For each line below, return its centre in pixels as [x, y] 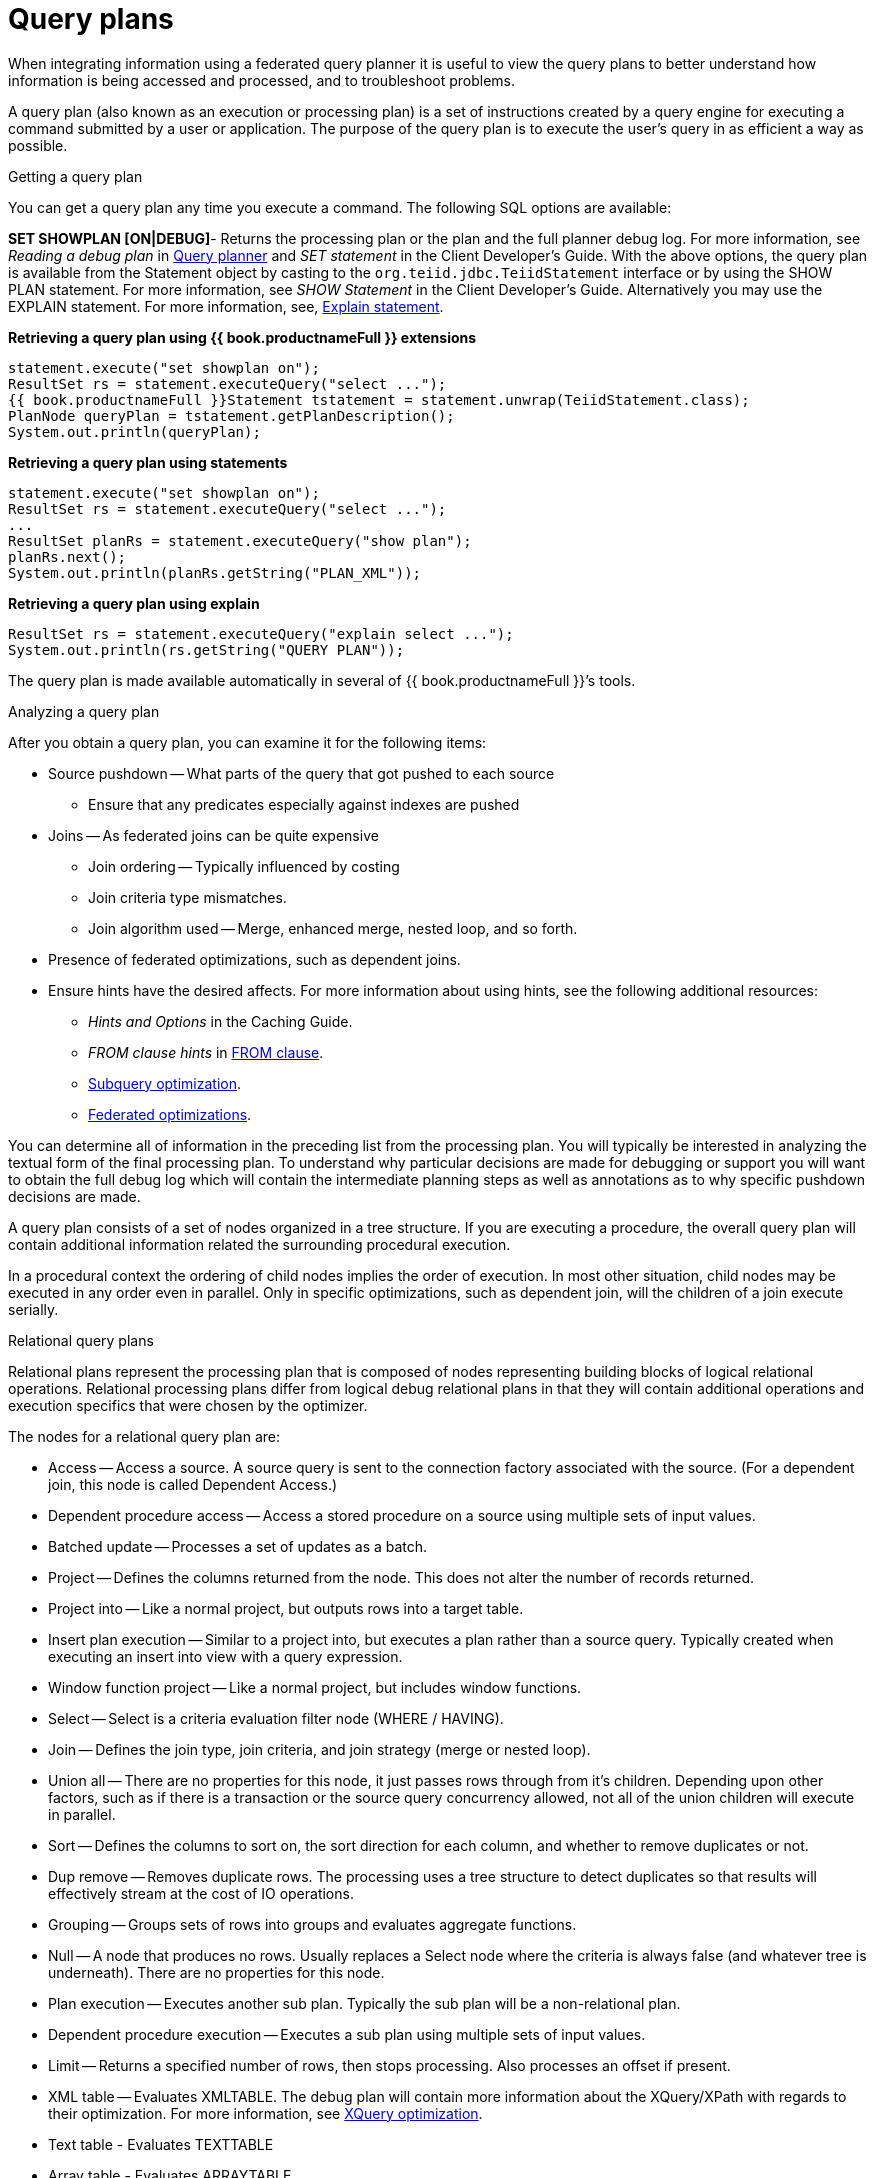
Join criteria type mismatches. [187, 897]
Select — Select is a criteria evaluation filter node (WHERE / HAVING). [276, 1718]
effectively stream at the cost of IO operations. [201, 1893]
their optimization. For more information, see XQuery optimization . [265, 2113]
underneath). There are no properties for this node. [216, 1972]
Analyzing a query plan [84, 711]
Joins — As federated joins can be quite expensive [213, 835]
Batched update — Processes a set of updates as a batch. [238, 1546]
